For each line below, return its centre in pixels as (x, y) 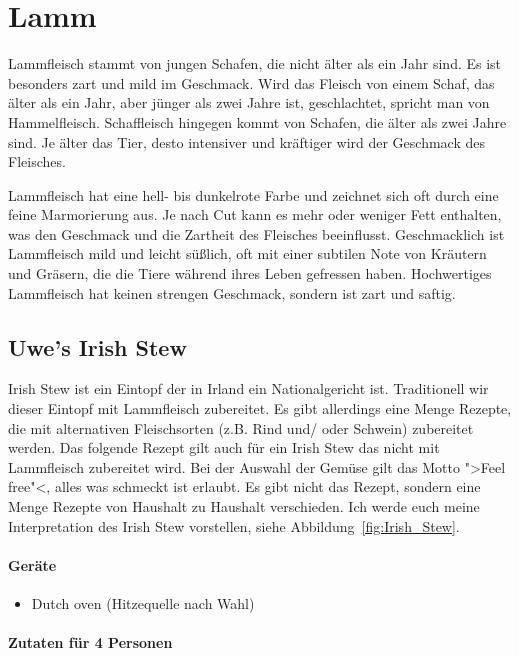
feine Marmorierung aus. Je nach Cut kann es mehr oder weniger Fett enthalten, (255, 214)
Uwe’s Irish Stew (97, 346)
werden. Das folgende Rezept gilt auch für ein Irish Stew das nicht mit (224, 447)
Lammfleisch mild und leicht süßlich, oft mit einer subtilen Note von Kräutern (247, 253)
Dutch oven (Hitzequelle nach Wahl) (143, 603)
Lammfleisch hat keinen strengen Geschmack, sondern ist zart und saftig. (232, 292)
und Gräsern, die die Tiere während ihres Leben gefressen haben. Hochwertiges (250, 273)
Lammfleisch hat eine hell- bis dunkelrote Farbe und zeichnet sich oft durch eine (253, 194)
